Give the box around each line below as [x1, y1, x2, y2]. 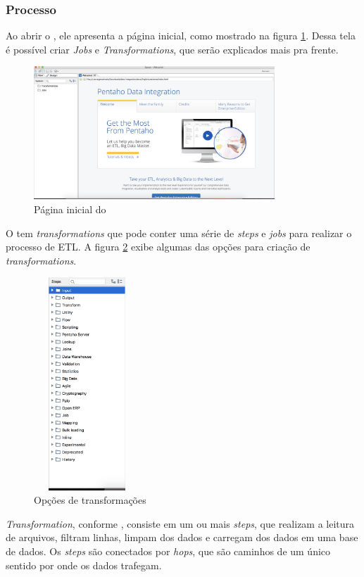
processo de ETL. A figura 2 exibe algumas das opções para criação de [6, 239, 310, 254]
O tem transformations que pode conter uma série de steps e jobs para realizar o [6, 225, 352, 240]
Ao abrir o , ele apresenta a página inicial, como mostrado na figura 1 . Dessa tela [6, 28, 356, 43]
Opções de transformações [34, 493, 146, 507]
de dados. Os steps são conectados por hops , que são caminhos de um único [6, 544, 331, 559]
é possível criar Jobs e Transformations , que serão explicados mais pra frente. [6, 42, 339, 56]
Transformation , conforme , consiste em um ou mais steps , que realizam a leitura [6, 516, 355, 531]
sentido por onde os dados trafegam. [6, 557, 162, 572]
